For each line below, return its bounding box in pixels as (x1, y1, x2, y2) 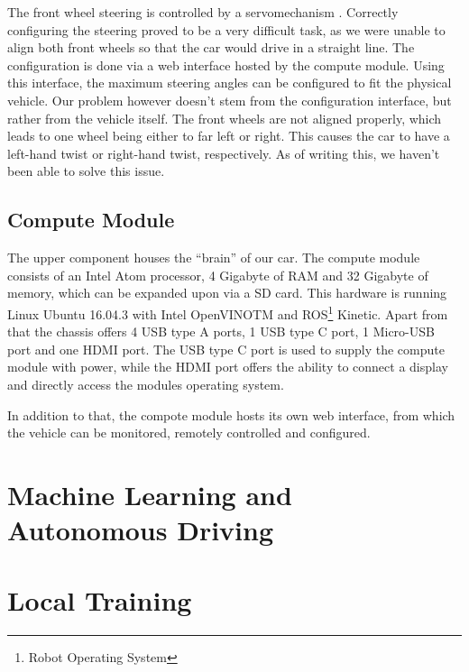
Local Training (7, 582, 192, 619)
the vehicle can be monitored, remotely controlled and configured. (7, 423, 371, 442)
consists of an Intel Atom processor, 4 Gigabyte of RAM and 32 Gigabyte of (7, 265, 428, 284)
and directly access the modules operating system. (7, 374, 284, 393)
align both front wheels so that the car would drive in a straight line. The (7, 38, 415, 57)
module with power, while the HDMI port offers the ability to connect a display (7, 357, 448, 376)
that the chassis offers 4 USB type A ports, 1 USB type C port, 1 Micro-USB (7, 322, 435, 341)
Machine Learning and (7, 475, 292, 512)
